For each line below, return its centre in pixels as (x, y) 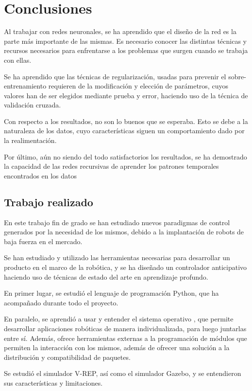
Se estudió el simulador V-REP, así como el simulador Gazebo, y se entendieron (123, 373)
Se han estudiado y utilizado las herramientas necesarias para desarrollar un (117, 258)
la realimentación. (30, 140)
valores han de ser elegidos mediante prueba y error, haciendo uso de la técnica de (126, 95)
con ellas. (18, 60)
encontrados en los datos (40, 175)
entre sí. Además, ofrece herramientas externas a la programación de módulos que (126, 338)
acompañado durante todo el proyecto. (61, 302)
